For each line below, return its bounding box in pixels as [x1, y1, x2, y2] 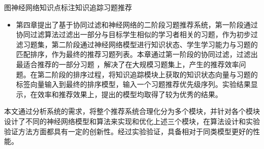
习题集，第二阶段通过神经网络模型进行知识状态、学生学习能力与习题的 [23, 39, 258, 49]
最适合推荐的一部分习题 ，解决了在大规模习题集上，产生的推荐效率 [16, 58, 239, 69]
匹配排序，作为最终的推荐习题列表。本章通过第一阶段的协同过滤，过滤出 [16, 49, 258, 59]
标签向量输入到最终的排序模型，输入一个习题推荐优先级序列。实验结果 [16, 79, 251, 90]
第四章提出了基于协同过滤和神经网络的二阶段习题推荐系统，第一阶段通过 [16, 19, 258, 29]
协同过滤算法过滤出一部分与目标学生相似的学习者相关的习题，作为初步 [16, 29, 251, 40]
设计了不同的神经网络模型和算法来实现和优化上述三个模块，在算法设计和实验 [4, 115, 260, 126]
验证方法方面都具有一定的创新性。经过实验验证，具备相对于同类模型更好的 [4, 126, 253, 136]
